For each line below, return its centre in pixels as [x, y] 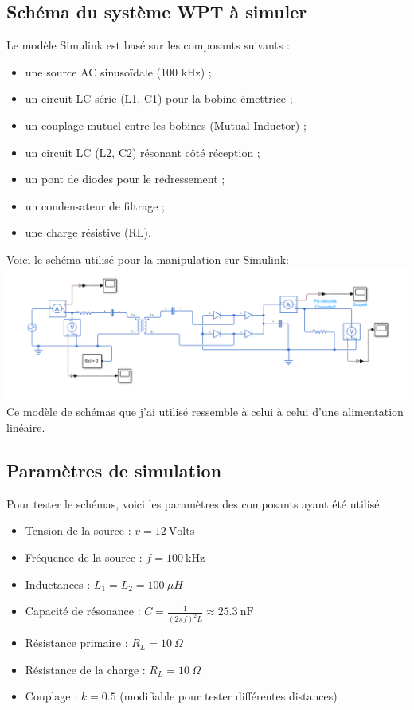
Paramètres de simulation [114, 471]
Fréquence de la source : [84, 557]
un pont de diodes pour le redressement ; [125, 179]
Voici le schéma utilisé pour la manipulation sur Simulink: [148, 259]
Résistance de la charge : [85, 669]
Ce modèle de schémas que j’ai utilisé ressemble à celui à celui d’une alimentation [205, 412]
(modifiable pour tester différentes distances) [228, 696]
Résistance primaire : [76, 643]
